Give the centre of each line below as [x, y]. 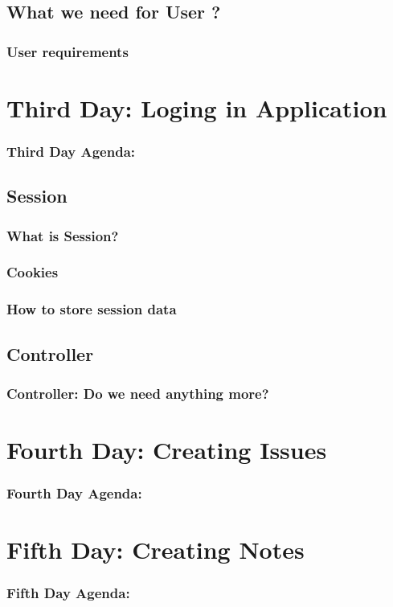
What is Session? [63, 235]
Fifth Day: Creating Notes [156, 550]
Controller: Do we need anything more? [138, 393]
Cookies [33, 272]
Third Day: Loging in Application [197, 107]
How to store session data [92, 309]
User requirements [68, 51]
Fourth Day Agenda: [74, 493]
